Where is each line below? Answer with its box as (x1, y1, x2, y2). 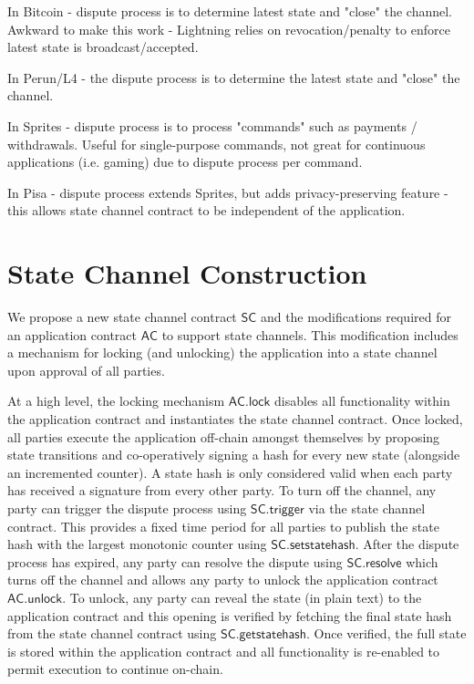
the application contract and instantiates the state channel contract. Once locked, (7, 409, 463, 429)
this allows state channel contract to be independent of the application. (7, 201, 406, 220)
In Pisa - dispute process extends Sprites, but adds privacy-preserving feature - (7, 182, 448, 202)
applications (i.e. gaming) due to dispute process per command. (7, 152, 363, 171)
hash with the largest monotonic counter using (7, 534, 267, 554)
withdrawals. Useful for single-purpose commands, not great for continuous (7, 134, 426, 153)
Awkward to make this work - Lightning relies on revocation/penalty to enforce (7, 19, 450, 38)
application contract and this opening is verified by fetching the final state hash (7, 606, 452, 625)
